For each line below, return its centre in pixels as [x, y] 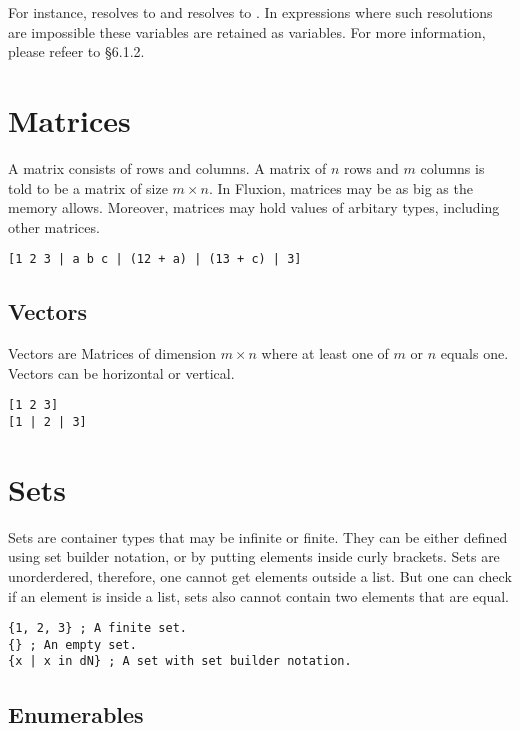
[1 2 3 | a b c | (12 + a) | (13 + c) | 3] [155, 259]
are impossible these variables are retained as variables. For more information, [247, 31]
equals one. [474, 353]
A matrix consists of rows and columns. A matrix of [167, 167]
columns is [452, 167]
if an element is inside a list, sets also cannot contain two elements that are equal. [259, 595]
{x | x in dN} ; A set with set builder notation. [180, 661]
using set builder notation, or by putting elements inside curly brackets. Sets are [254, 556]
